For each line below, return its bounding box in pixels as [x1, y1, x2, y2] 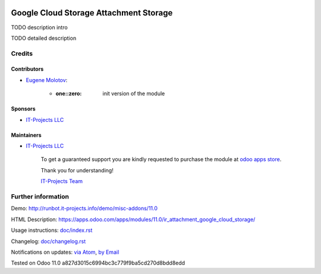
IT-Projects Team [40, 178, 83, 185]
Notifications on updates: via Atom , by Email [11, 248, 119, 256]
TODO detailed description [11, 34, 77, 42]
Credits [11, 49, 33, 58]
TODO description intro [11, 24, 68, 31]
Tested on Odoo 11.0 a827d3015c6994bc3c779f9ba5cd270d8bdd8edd [11, 259, 185, 267]
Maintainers [11, 131, 42, 138]
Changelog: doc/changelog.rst [11, 238, 86, 245]
